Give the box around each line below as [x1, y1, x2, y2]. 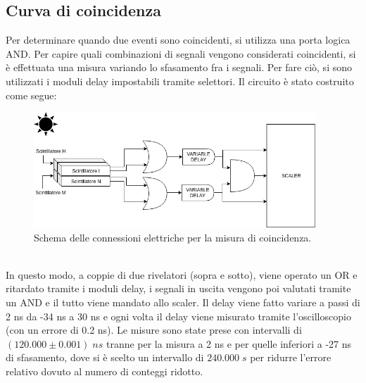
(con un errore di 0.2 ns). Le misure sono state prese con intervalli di [6, 322, 302, 337]
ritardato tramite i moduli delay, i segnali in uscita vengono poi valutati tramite [6, 281, 351, 296]
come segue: [6, 87, 57, 102]
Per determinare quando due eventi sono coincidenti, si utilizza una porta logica [6, 32, 351, 47]
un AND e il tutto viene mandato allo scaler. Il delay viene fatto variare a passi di [6, 294, 360, 309]
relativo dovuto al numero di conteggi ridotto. [6, 363, 203, 378]
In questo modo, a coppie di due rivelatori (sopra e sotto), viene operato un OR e [6, 267, 358, 282]
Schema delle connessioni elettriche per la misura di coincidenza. [34, 230, 312, 244]
